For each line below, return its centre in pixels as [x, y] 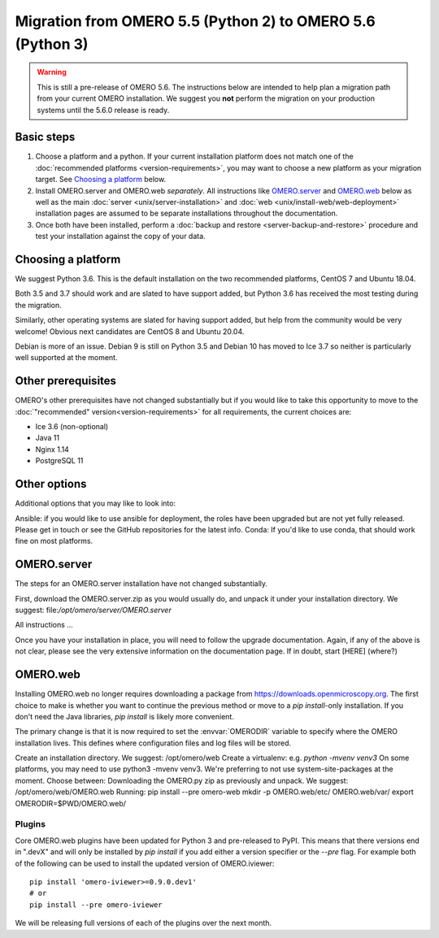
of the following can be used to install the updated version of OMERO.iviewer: [145, 863]
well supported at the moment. [66, 358]
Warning [52, 72]
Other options [51, 484]
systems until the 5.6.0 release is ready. [103, 110]
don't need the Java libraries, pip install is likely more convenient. [125, 716]
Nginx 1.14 [52, 449]
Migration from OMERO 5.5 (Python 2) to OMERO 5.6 [195, 21]
